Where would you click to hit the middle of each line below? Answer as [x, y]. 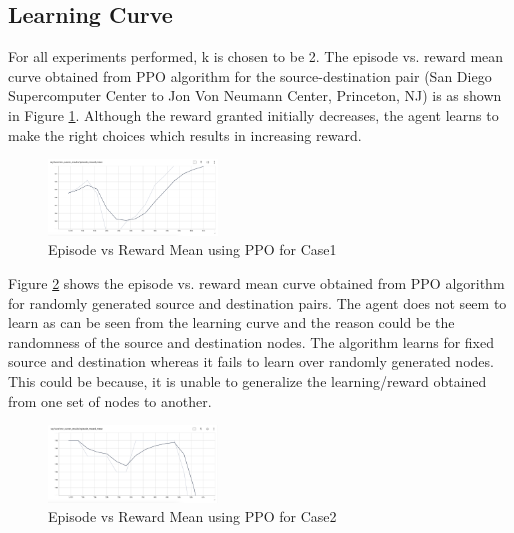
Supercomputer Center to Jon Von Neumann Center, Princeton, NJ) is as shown [255, 95]
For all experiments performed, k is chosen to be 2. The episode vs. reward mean [256, 56]
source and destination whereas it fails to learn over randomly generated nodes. [251, 361]
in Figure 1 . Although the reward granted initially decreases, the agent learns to [253, 114]
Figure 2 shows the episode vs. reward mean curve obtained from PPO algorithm [256, 283]
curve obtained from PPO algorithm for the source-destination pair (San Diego [250, 75]
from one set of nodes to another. [110, 400]
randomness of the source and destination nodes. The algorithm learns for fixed [251, 341]
